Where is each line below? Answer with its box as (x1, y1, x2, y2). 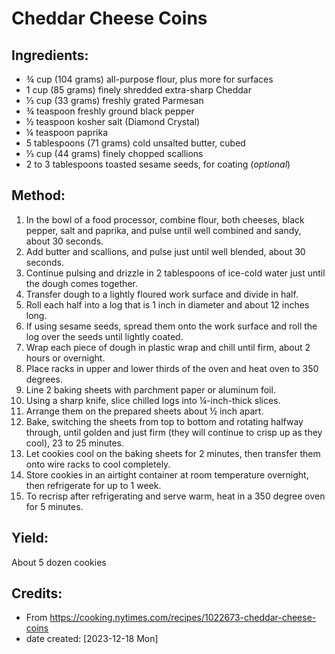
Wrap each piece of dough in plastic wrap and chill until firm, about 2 (25, 341, 311, 353)
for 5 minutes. (25, 500, 84, 512)
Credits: (11, 585, 63, 602)
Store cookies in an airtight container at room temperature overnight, (25, 468, 309, 481)
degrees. (25, 373, 63, 385)
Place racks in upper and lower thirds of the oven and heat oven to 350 (25, 362, 319, 374)
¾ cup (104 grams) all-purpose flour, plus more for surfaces (25, 73, 274, 85)
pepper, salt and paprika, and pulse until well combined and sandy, (25, 224, 302, 236)
